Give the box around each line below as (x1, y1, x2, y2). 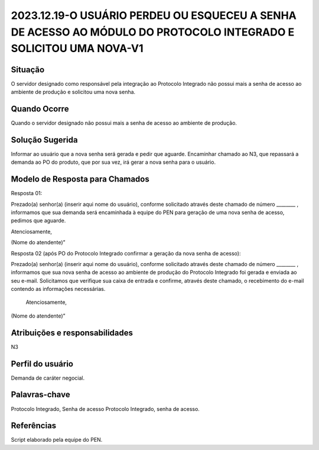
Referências (11, 420, 57, 431)
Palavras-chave (11, 390, 70, 400)
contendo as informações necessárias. (11, 286, 106, 293)
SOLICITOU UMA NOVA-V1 (11, 42, 144, 56)
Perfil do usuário (11, 358, 74, 369)
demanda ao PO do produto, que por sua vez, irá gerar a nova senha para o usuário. (11, 158, 216, 166)
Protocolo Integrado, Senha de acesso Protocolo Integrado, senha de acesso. (11, 405, 200, 412)
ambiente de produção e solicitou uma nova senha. (11, 89, 136, 96)
